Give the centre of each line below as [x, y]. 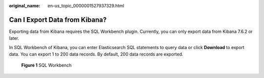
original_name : [25, 6]
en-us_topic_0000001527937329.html [86, 6]
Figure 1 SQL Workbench [46, 65]
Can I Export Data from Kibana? [58, 20]
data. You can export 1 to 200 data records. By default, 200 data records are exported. [96, 54]
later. [14, 38]
